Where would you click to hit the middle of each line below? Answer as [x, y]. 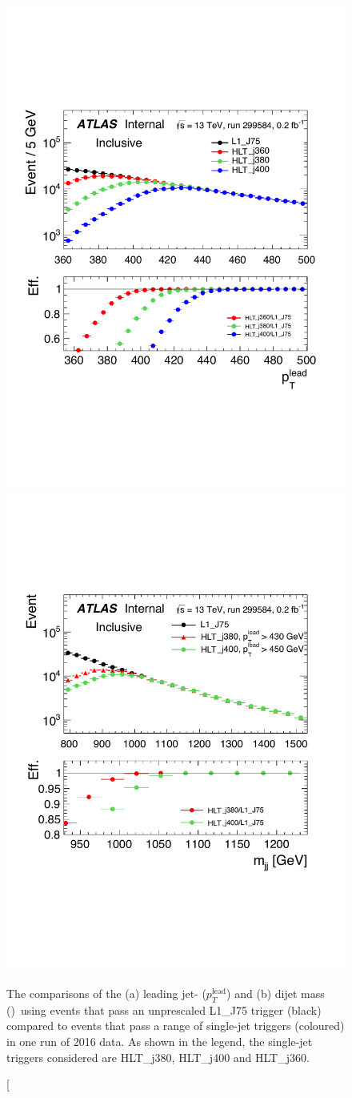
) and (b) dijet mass [276, 993]
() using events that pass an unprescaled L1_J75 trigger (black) [164, 1010]
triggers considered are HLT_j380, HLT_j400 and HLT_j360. [158, 1057]
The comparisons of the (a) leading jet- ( [106, 993]
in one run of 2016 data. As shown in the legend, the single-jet [160, 1042]
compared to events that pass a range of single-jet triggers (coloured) [176, 1026]
